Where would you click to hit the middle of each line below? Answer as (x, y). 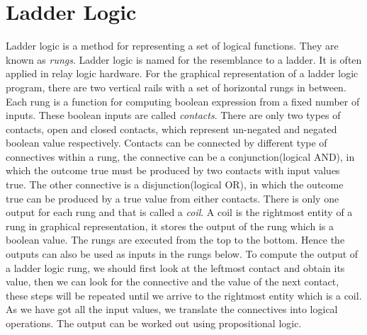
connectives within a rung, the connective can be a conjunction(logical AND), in (180, 156)
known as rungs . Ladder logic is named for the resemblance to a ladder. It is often (184, 59)
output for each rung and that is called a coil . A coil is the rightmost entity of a (179, 212)
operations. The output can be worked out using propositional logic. (154, 323)
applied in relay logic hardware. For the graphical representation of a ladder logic (182, 73)
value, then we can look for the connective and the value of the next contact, (173, 282)
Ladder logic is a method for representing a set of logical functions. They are (172, 46)
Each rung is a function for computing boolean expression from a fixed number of (183, 101)
